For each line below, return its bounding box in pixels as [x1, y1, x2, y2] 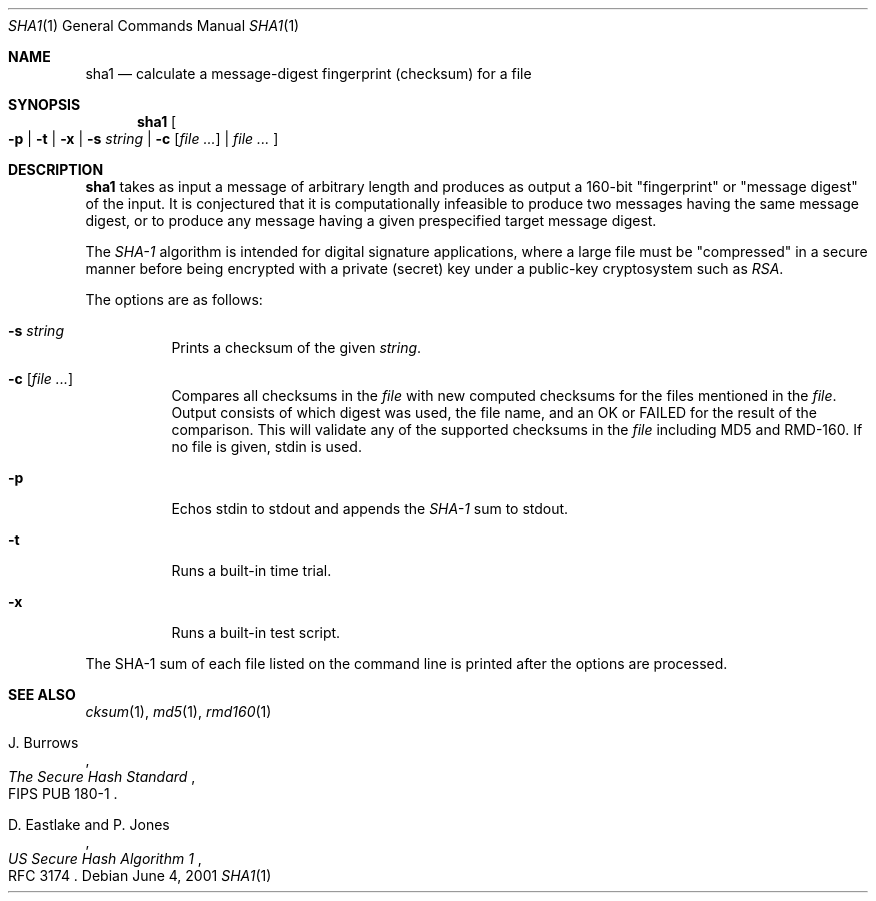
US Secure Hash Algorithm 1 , [8, 850, 202, 867]
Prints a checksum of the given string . [171, 339, 422, 356]
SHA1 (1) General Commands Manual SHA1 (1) [8, 17, 300, 34]
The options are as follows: [85, 291, 263, 308]
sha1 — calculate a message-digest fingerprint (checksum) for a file [85, 65, 532, 82]
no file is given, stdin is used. [171, 438, 362, 455]
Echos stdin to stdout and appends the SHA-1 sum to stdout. [171, 500, 569, 517]
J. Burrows [8, 734, 79, 751]
